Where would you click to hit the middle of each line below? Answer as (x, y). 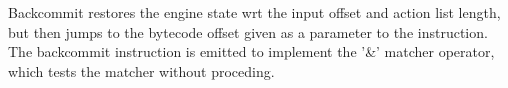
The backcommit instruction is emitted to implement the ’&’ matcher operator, (251, 51)
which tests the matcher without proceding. (141, 70)
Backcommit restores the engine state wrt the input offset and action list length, (254, 12)
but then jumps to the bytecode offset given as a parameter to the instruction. (248, 31)
